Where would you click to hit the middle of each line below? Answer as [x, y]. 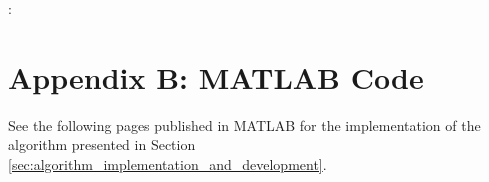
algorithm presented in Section [102, 144]
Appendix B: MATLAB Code [216, 76]
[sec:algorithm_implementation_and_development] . [167, 163]
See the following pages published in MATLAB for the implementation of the [244, 124]
